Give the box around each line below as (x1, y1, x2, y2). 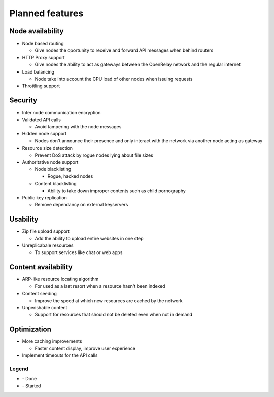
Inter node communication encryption (22, 110, 101, 116)
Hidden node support (22, 131, 67, 137)
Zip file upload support (22, 228, 70, 234)
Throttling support (22, 83, 60, 89)
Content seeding (22, 291, 57, 297)
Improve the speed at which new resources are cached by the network (35, 297, 183, 304)
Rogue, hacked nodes (47, 173, 93, 179)
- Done (22, 376, 37, 382)
